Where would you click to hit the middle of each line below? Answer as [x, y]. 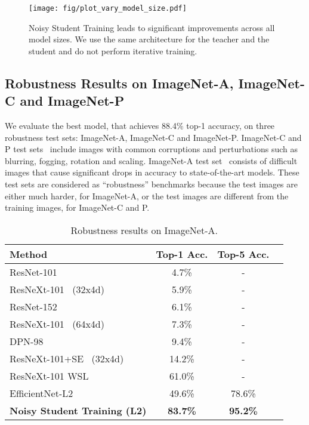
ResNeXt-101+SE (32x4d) [67, 358]
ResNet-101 [33, 272]
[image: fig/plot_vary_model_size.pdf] [108, 8]
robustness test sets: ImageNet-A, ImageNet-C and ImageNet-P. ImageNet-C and [153, 137]
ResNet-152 [33, 306]
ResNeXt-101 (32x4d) [57, 289]
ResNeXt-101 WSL [49, 375]
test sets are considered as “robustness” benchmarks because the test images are [152, 184]
